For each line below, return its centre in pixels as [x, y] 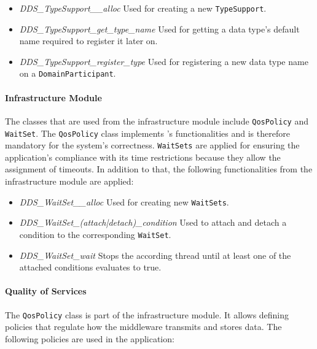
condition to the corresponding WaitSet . [95, 234]
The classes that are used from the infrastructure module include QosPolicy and [157, 121]
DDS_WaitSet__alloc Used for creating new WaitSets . [124, 201]
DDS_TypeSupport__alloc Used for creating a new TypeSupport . [143, 8]
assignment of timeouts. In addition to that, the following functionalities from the [159, 169]
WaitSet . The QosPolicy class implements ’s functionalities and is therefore [147, 133]
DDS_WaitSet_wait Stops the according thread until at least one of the [155, 255]
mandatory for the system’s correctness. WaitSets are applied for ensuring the [152, 145]
